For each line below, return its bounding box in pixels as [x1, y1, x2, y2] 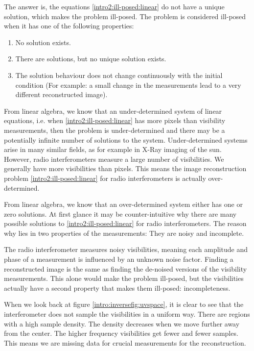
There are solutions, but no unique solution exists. [15, 53, 166, 64]
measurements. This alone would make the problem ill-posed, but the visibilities [4, 273, 244, 283]
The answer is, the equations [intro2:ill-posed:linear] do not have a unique [4, 1, 225, 11]
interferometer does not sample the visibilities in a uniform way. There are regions [4, 309, 250, 319]
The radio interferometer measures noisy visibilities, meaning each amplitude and [4, 244, 248, 254]
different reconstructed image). [15, 89, 108, 100]
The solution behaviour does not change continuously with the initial [15, 70, 223, 80]
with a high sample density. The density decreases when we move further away [4, 318, 240, 328]
